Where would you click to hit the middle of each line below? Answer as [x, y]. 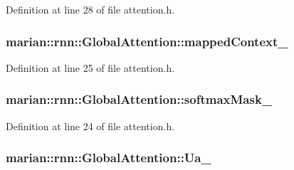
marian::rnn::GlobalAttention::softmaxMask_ [139, 99]
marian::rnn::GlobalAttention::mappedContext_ [147, 41]
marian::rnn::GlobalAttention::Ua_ [109, 158]
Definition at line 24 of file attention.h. [90, 126]
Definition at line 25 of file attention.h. [90, 67]
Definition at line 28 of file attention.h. [90, 9]
